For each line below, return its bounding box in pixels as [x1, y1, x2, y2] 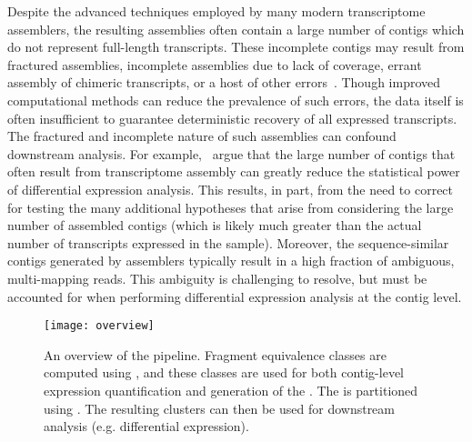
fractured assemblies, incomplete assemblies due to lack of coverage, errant [7, 55, 422, 74]
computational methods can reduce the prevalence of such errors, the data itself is [7, 90, 464, 109]
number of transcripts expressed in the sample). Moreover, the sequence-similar [7, 233, 449, 252]
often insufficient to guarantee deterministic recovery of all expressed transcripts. [7, 108, 457, 127]
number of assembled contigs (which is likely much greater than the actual [7, 216, 422, 235]
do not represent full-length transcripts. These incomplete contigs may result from [7, 37, 465, 56]
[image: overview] [44, 319, 155, 333]
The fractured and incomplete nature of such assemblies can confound [7, 126, 397, 146]
